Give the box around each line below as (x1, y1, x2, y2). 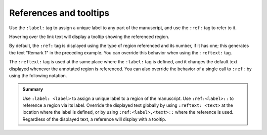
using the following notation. (9, 72, 67, 79)
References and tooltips (9, 7, 110, 18)
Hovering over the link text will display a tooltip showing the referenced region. (9, 34, 170, 40)
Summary (22, 87, 43, 92)
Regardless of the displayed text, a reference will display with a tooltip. (22, 116, 167, 122)
